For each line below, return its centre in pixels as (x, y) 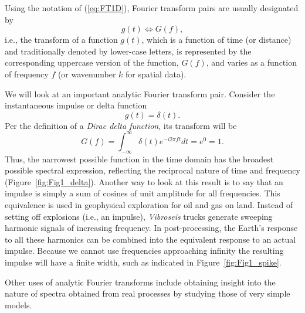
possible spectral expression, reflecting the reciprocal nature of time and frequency (152, 170)
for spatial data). (156, 74)
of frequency (27, 74)
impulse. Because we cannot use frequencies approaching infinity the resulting (144, 251)
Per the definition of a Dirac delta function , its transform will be (121, 125)
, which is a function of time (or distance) (216, 40)
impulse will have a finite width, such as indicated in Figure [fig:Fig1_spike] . (143, 262)
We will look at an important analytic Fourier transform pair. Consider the (140, 93)
